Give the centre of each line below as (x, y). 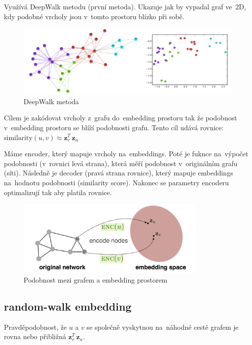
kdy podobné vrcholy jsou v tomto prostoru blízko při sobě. (94, 16)
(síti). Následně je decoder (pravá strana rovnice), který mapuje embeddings (119, 173)
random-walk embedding (68, 306)
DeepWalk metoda (51, 101)
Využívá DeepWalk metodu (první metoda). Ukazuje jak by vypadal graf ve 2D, (125, 6)
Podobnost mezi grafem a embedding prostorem (96, 279)
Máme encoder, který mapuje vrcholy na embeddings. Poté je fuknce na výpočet (126, 154)
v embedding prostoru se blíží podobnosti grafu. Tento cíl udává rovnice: (114, 127)
